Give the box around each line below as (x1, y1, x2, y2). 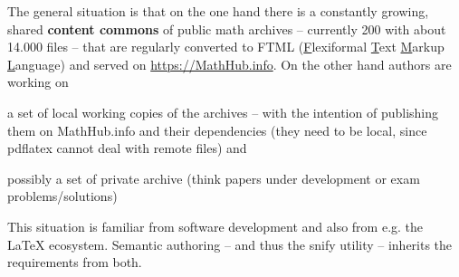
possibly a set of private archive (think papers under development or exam (7, 168, 420, 187)
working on (7, 72, 69, 91)
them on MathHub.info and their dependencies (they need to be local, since (7, 120, 427, 139)
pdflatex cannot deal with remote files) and (7, 138, 247, 158)
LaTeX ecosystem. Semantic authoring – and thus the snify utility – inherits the (7, 234, 453, 253)
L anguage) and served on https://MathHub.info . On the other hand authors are (7, 54, 452, 73)
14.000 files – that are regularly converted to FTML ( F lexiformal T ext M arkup (7, 37, 445, 56)
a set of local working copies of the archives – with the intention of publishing (7, 102, 438, 121)
